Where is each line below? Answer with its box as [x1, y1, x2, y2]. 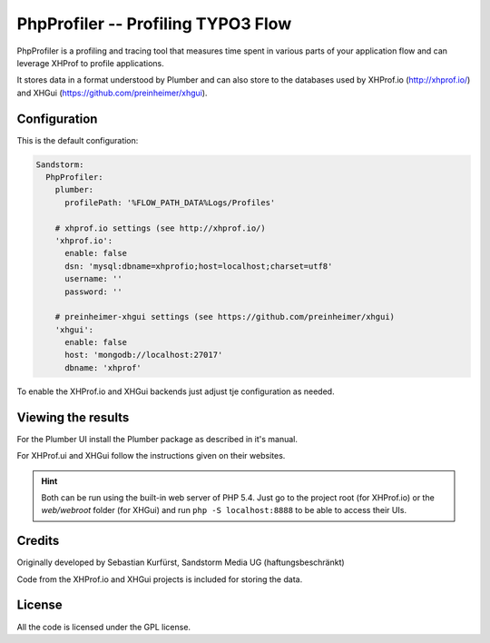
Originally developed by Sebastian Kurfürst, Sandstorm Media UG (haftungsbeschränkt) [16, 557, 345, 568]
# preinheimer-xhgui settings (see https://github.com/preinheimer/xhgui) [54, 312, 395, 322]
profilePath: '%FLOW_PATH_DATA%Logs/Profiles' [64, 197, 276, 208]
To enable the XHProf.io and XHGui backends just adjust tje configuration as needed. [16, 386, 335, 397]
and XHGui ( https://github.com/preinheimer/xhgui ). [16, 87, 208, 98]
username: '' [64, 273, 122, 284]
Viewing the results [16, 410, 130, 425]
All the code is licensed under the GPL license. [16, 621, 191, 632]
